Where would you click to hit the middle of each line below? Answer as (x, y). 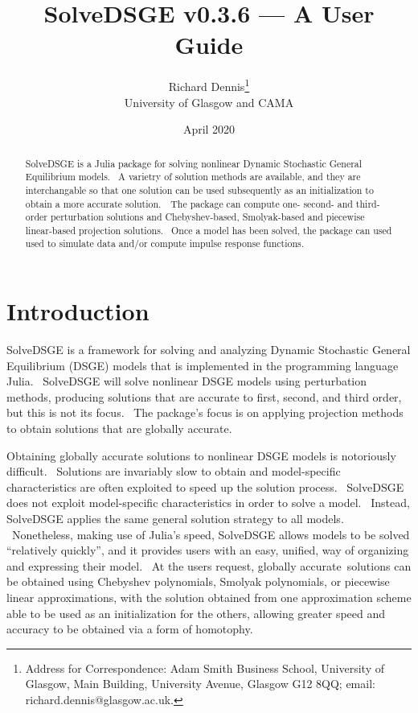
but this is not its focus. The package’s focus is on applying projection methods (205, 412)
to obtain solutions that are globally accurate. (119, 429)
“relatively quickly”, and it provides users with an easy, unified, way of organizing (208, 550)
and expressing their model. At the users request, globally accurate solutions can (209, 565)
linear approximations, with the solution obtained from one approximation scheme (209, 597)
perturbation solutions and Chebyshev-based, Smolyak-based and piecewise (207, 217)
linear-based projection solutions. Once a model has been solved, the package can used (209, 230)
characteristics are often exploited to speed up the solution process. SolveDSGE (205, 486)
